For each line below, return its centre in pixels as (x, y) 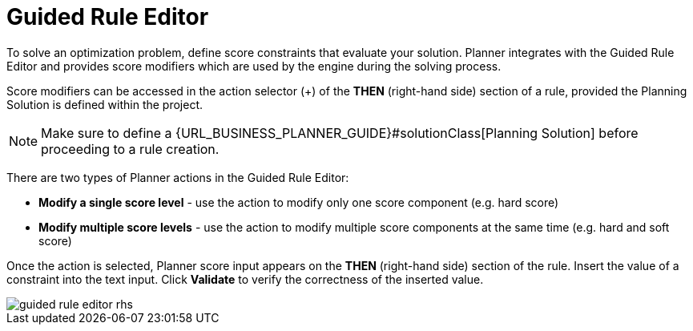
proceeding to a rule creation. (130, 149)
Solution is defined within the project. (105, 104)
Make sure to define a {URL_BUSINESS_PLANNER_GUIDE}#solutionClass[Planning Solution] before (340, 133)
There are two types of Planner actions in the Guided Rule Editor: (178, 177)
